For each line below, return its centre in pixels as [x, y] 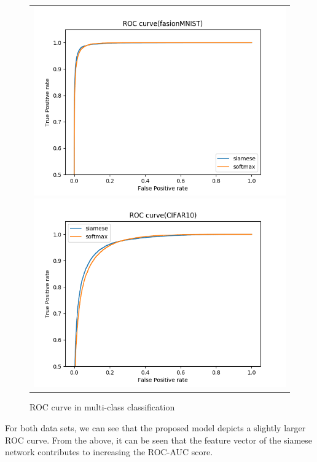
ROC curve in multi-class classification [102, 407]
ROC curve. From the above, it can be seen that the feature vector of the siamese [159, 440]
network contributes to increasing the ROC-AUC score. [109, 452]
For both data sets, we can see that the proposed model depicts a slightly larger [155, 428]
